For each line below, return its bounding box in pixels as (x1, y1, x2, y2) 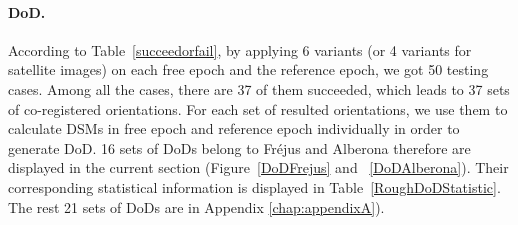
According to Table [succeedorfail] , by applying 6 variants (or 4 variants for (8, 39, 472, 60)
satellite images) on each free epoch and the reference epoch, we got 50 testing (8, 59, 489, 80)
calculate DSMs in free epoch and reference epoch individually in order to (8, 118, 460, 139)
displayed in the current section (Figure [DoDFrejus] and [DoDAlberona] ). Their (8, 157, 509, 178)
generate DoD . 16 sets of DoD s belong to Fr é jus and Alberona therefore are (8, 137, 471, 158)
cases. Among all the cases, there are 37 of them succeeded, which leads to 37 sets (8, 78, 510, 99)
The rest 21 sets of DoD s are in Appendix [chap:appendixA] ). (8, 196, 385, 217)
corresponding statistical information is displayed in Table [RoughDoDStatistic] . (8, 176, 501, 197)
